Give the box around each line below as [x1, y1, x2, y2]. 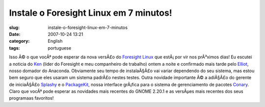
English [48, 38, 63, 44]
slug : [9, 25, 20, 30]
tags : [9, 45, 20, 51]
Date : [9, 31, 21, 37]
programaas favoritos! [9, 95, 54, 101]
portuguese [48, 45, 71, 51]
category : [9, 38, 30, 44]
